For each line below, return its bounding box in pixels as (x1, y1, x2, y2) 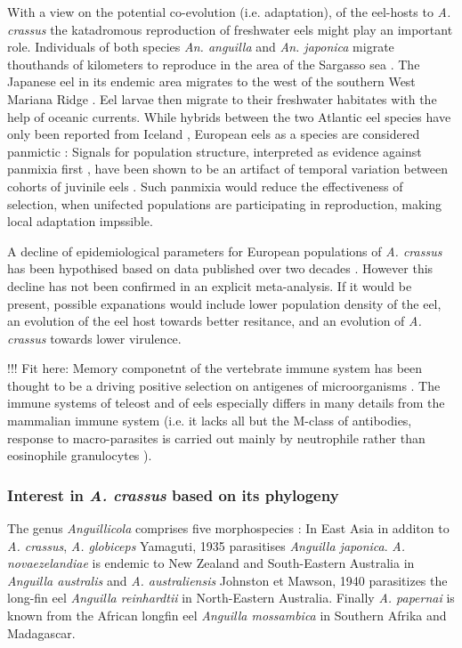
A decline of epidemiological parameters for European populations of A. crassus (7, 241, 442, 260)
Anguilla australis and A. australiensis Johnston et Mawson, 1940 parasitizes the (7, 571, 448, 589)
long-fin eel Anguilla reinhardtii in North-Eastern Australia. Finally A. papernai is (7, 588, 455, 607)
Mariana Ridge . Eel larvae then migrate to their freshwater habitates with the (7, 89, 437, 108)
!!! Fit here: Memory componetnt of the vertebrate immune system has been (7, 359, 423, 377)
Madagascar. (7, 623, 76, 642)
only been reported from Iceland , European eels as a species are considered (7, 125, 420, 143)
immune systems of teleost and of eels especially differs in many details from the (7, 393, 445, 412)
